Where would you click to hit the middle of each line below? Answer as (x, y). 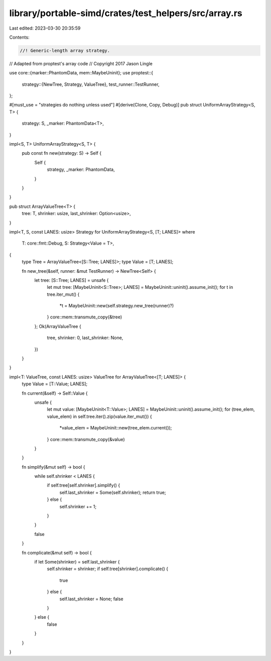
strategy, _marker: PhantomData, (81, 170)
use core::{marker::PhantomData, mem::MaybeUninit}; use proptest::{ (81, 73)
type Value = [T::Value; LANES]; (55, 384)
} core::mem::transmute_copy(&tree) (85, 317)
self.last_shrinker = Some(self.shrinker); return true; (113, 492)
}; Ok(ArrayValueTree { (58, 326)
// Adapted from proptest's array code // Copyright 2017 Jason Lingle (81, 63)
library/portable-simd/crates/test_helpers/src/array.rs (126, 13)
